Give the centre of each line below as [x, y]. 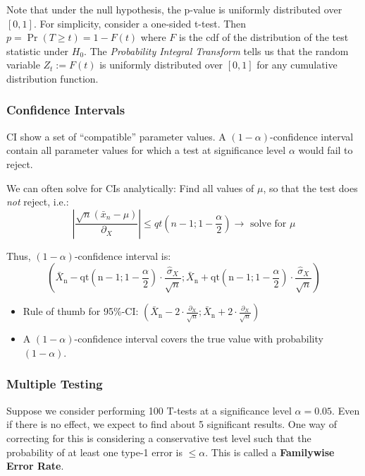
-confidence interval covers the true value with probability [199, 339]
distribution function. [52, 78]
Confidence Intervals [66, 110]
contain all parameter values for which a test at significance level [146, 150]
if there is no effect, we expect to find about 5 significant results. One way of [172, 424]
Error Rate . [35, 466]
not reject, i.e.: [38, 202]
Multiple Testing [55, 384]
